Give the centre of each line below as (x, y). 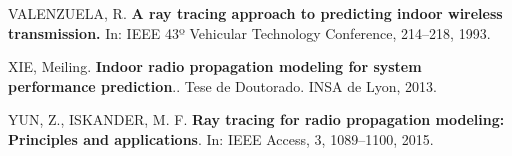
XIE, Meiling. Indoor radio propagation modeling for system (215, 66)
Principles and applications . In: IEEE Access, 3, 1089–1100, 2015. (221, 138)
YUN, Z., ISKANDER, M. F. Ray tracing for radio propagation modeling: (256, 119)
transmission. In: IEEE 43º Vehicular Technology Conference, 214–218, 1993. (249, 32)
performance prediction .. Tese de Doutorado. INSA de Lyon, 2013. (222, 85)
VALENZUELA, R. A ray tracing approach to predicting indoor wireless (255, 13)
